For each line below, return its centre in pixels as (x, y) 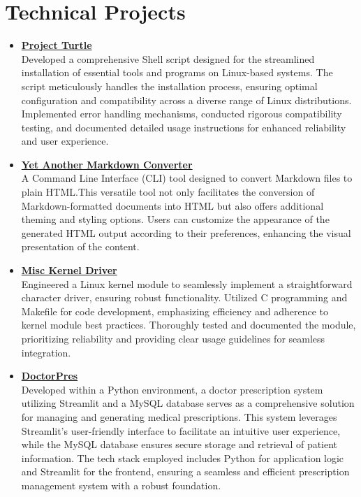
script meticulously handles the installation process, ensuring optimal (169, 86)
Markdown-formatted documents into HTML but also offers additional (172, 205)
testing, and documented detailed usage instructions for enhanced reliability (184, 127)
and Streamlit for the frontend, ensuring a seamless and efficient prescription (185, 471)
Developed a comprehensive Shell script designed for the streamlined (168, 58)
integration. (46, 352)
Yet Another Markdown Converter (107, 164)
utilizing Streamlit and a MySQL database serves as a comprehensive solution (188, 403)
